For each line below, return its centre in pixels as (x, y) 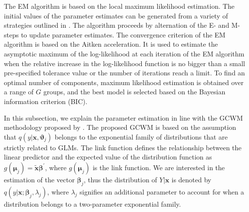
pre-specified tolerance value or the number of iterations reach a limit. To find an (124, 73)
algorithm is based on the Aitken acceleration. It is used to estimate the (111, 44)
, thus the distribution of (120, 179)
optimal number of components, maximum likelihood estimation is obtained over (124, 82)
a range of (19, 92)
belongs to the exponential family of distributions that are (141, 136)
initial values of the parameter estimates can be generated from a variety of (116, 15)
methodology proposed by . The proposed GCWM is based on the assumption (120, 127)
